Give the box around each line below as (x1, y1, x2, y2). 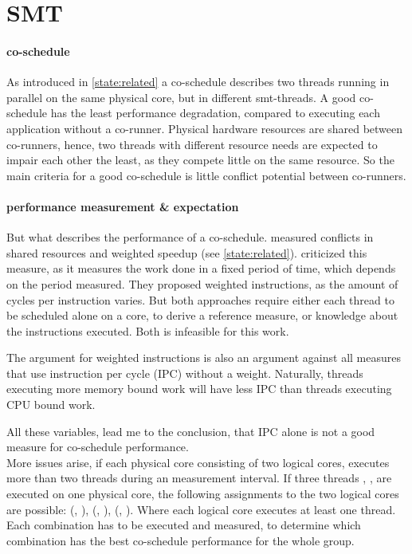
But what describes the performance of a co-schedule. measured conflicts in (6, 229, 374, 246)
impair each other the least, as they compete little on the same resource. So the (6, 151, 394, 168)
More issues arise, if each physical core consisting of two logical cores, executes (6, 454, 390, 470)
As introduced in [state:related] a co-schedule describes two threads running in (6, 73, 390, 90)
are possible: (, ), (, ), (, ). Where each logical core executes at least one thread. (6, 501, 396, 517)
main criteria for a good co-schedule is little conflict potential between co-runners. (6, 167, 406, 183)
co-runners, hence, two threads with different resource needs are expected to (6, 136, 378, 152)
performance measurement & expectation (6, 198, 239, 214)
